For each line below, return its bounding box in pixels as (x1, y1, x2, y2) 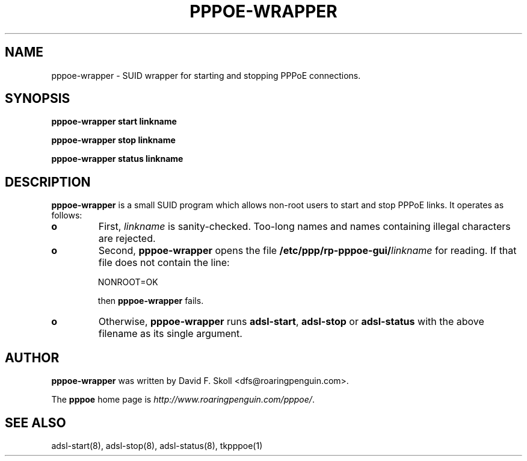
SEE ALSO (5, 415, 66, 430)
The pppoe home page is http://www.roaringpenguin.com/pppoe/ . (51, 394, 315, 405)
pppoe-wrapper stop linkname (51, 135, 176, 146)
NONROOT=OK (97, 277, 158, 288)
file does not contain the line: (98, 256, 230, 269)
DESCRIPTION (5, 174, 91, 190)
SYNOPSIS (5, 91, 70, 107)
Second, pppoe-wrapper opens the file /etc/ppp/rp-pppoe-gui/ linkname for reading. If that (98, 244, 517, 257)
